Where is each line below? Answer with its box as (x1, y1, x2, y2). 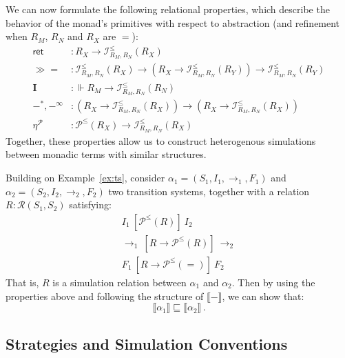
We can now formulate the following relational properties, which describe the (6, 2, 330, 16)
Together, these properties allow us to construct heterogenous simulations (6, 133, 316, 148)
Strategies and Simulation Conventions (6, 332, 288, 354)
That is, (6, 275, 39, 289)
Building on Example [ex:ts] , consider (6, 170, 165, 185)
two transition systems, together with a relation (108, 183, 310, 198)
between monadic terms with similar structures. (6, 147, 207, 161)
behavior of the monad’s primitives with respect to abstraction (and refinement (6, 15, 340, 30)
